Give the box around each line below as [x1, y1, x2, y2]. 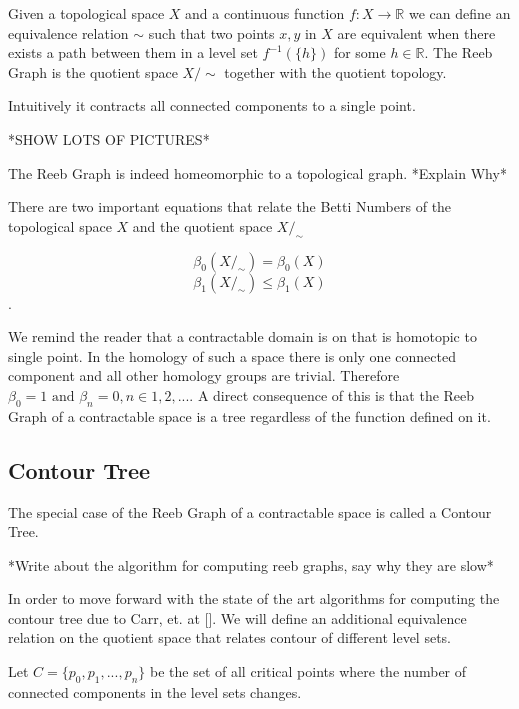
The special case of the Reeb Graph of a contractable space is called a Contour [8, 501, 492, 522]
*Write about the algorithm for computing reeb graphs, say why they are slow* [8, 554, 494, 575]
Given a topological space [8, 3, 165, 23]
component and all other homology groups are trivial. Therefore [8, 365, 400, 386]
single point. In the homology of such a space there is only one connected [8, 345, 456, 366]
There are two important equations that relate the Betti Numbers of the [8, 196, 452, 217]
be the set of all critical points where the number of [150, 661, 467, 682]
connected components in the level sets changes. [8, 681, 302, 702]
